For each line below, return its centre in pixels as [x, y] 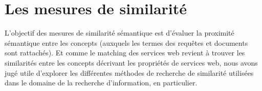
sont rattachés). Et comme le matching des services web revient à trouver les [125, 53]
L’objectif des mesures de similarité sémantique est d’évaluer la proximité [119, 33]
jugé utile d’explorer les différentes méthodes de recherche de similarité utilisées [129, 72]
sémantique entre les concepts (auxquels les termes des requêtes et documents [126, 42]
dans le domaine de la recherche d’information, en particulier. [101, 83]
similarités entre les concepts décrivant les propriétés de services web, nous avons [131, 62]
